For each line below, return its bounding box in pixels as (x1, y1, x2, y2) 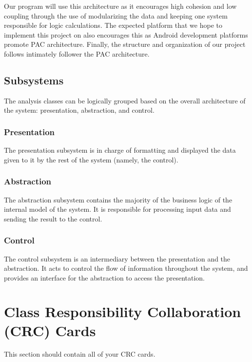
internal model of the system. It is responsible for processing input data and (4, 204, 231, 214)
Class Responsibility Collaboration (4, 301, 241, 321)
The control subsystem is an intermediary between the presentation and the (4, 253, 231, 263)
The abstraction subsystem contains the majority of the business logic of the (4, 194, 233, 204)
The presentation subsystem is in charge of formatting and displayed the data (4, 145, 236, 155)
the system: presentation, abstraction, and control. (4, 105, 155, 115)
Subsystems (4, 72, 64, 87)
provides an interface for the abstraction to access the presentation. (4, 272, 205, 282)
